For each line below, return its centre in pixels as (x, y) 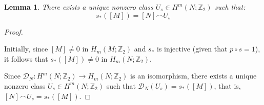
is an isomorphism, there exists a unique (194, 76)
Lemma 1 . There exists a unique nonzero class (79, 7)
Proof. (14, 31)
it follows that (26, 58)
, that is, (227, 85)
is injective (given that (192, 49)
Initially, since (26, 49)
